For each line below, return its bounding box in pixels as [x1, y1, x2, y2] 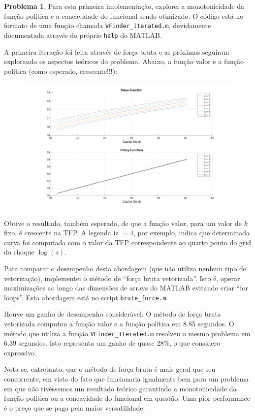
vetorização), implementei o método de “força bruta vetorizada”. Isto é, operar [4, 273, 240, 283]
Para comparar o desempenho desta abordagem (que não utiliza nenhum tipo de [4, 263, 247, 273]
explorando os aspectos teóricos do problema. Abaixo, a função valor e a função [4, 56, 244, 66]
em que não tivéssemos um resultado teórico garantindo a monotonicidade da [4, 383, 237, 393]
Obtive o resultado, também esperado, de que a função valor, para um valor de [4, 218, 242, 228]
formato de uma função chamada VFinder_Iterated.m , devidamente [4, 20, 211, 31]
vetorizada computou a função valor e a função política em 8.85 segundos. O [4, 319, 234, 328]
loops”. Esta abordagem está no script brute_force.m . [4, 292, 168, 302]
